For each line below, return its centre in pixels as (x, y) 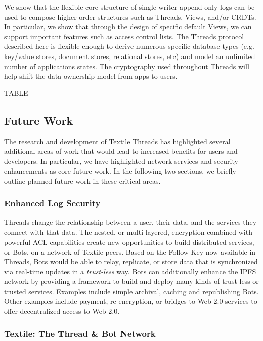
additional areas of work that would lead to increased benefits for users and (121, 151)
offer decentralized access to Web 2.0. (62, 311)
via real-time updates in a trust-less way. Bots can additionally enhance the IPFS (130, 271)
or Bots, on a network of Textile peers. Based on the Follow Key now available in (130, 251)
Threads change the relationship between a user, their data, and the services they (130, 222)
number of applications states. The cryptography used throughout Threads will (127, 66)
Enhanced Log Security (52, 203)
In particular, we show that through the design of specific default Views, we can (128, 26)
